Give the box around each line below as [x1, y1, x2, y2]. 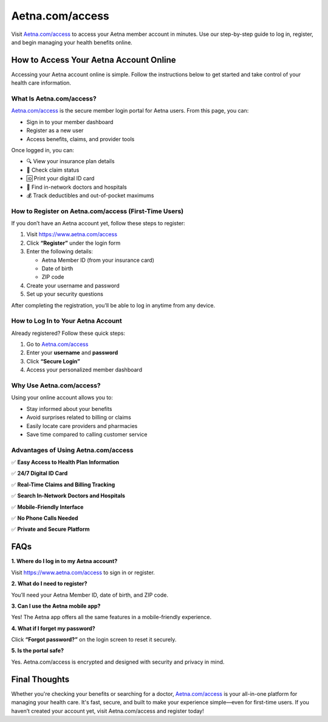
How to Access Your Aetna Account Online [11, 55, 176, 65]
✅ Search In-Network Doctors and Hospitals [11, 492, 126, 499]
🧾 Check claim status [26, 166, 80, 173]
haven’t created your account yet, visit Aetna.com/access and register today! [11, 707, 205, 715]
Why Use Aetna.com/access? [11, 381, 101, 390]
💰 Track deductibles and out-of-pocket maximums [26, 192, 154, 199]
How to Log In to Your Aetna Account [11, 317, 122, 325]
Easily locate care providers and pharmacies [26, 422, 138, 429]
